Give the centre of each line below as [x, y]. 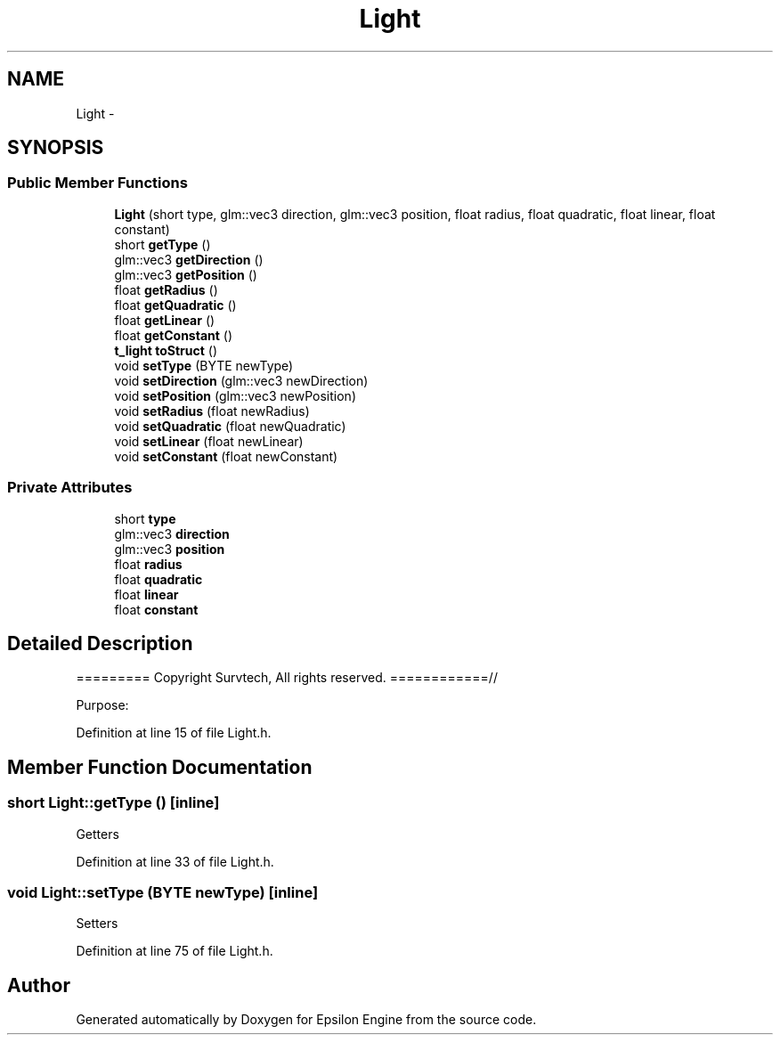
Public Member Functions [97, 183]
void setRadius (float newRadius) [212, 411]
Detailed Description [100, 643]
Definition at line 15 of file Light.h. [174, 733]
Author [39, 985]
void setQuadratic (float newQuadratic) [230, 426]
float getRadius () [166, 289]
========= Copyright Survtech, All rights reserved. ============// [287, 678]
